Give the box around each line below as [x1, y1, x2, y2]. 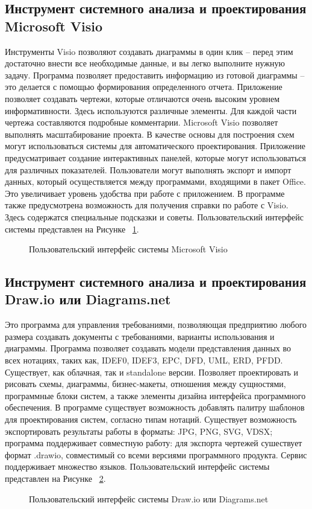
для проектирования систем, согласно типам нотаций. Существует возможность [5, 413, 297, 426]
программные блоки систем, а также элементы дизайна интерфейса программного [5, 389, 306, 402]
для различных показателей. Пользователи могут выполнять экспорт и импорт [5, 163, 292, 176]
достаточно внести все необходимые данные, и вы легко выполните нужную [5, 57, 285, 69]
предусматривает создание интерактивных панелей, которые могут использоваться [5, 151, 306, 164]
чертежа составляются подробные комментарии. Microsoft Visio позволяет [5, 116, 278, 129]
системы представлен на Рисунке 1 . [5, 222, 139, 235]
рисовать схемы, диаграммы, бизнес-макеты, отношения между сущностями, [5, 377, 286, 390]
